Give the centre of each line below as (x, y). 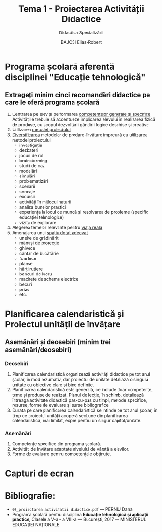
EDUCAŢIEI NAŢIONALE (36, 525)
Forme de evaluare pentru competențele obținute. (61, 454)
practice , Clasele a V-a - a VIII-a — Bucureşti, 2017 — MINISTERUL (79, 519)
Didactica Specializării (81, 32)
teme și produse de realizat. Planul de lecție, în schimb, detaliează (78, 395)
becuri (26, 284)
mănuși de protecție (39, 243)
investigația (31, 145)
